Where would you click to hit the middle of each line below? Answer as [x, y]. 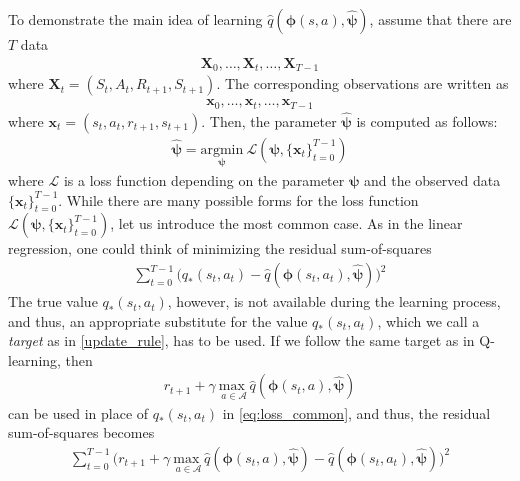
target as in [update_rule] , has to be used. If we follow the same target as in [241, 340]
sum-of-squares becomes [81, 432]
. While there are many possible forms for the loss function [238, 199]
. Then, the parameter [269, 120]
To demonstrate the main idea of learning [135, 19]
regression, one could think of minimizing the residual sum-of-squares [220, 248]
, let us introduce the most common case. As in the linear [286, 223]
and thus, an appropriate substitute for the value [158, 320]
